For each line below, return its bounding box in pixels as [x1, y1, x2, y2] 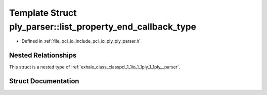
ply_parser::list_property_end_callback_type [9, 21, 196, 32]
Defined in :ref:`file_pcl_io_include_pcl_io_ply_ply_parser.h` [21, 38, 141, 44]
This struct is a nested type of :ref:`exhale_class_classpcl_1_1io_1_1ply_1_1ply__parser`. [9, 64, 180, 70]
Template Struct [9, 7, 77, 18]
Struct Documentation [9, 77, 79, 86]
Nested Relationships [9, 51, 77, 60]
